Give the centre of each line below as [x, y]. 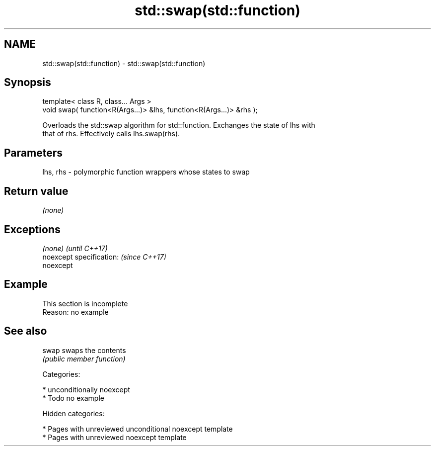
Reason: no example [75, 312]
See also [26, 331]
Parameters [33, 153]
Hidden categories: [73, 413]
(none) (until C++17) [75, 248]
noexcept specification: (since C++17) [104, 257]
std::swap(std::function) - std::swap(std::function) [124, 63]
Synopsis [28, 83]
